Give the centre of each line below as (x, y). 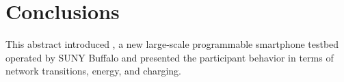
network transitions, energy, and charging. (94, 71)
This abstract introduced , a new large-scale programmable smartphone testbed (172, 44)
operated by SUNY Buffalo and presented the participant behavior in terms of (170, 57)
